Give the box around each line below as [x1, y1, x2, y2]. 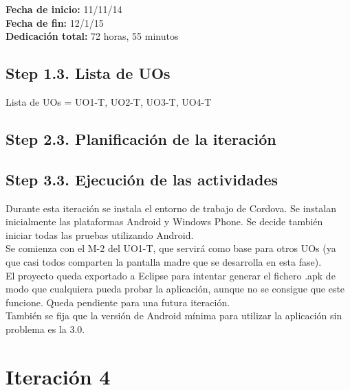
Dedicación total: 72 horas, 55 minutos [6, 29, 179, 43]
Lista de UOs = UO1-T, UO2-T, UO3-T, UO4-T [6, 94, 212, 108]
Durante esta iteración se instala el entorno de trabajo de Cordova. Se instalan [6, 200, 336, 215]
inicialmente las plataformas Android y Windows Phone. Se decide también [6, 214, 323, 229]
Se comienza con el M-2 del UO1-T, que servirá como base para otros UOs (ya [6, 241, 336, 255]
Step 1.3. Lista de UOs [6, 62, 171, 84]
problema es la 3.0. [6, 321, 85, 336]
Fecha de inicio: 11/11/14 [6, 2, 122, 16]
